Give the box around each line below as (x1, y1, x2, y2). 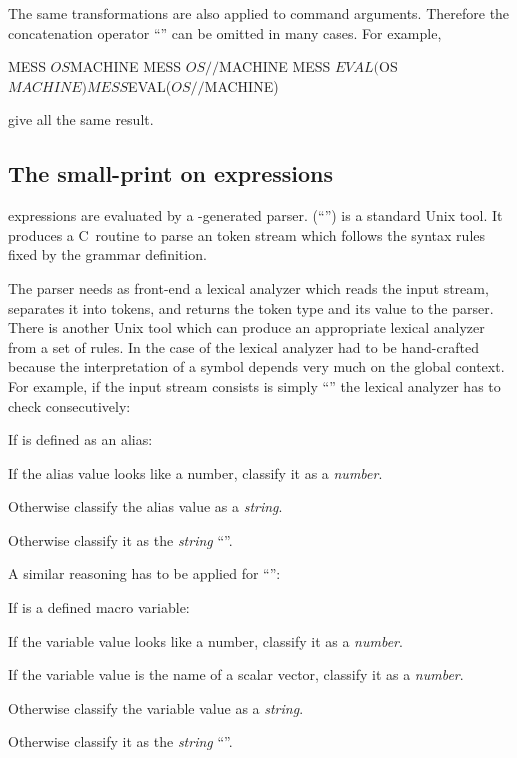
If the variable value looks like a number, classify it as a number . (8, 630, 403, 651)
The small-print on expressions (8, 158, 333, 189)
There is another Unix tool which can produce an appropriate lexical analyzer (8, 317, 485, 338)
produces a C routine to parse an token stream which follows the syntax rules (8, 224, 486, 245)
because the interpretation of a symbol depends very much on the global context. (8, 356, 505, 377)
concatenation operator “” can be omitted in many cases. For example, (8, 22, 442, 43)
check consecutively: (8, 395, 131, 416)
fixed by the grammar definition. (8, 244, 207, 265)
